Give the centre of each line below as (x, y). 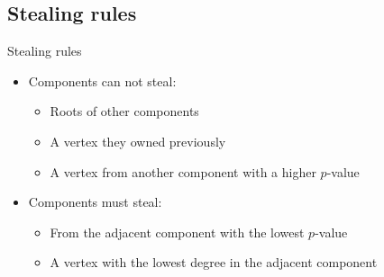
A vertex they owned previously (138, 141)
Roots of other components (124, 111)
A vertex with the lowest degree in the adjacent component (214, 262)
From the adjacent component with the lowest (177, 232)
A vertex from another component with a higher (183, 171)
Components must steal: (95, 202)
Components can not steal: (102, 80)
